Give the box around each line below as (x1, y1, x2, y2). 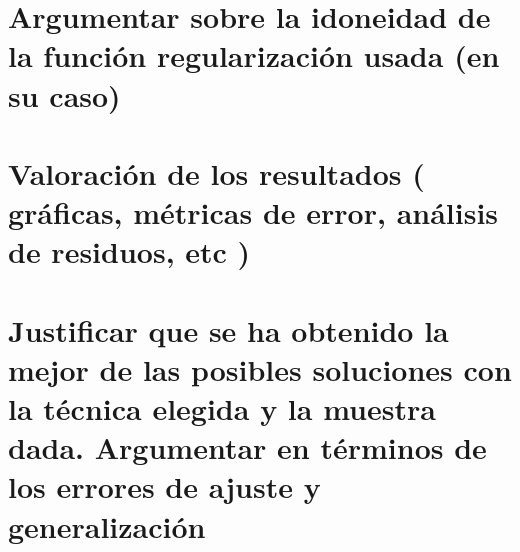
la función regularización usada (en (8, 35, 500, 76)
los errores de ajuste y (8, 466, 321, 507)
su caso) (8, 74, 121, 115)
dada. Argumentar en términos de (8, 427, 487, 468)
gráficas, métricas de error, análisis (8, 192, 499, 233)
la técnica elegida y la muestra (8, 388, 436, 429)
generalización (8, 505, 206, 546)
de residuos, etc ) (8, 231, 251, 272)
